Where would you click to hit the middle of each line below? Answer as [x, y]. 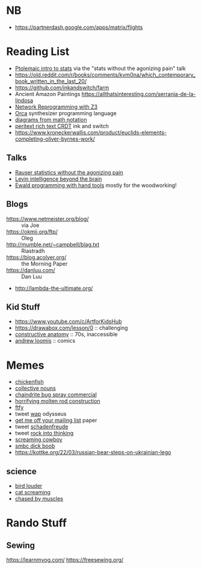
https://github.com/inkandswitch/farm [62, 87]
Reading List [38, 52]
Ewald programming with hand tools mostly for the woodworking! [96, 185]
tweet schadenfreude [41, 427]
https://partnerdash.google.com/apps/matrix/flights [79, 27]
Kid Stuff [23, 307]
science [22, 471]
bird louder [29, 486]
